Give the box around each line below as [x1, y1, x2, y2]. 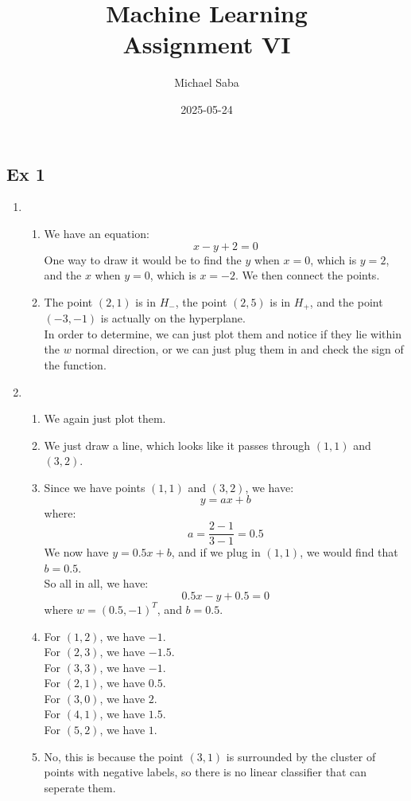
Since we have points [44, 479, 145, 495]
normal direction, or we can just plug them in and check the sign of [75, 341, 404, 358]
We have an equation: [44, 225, 149, 241]
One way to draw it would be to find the [44, 251, 242, 268]
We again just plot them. [44, 410, 166, 427]
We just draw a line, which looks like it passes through [44, 436, 311, 453]
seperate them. [44, 779, 116, 795]
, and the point [309, 293, 383, 310]
